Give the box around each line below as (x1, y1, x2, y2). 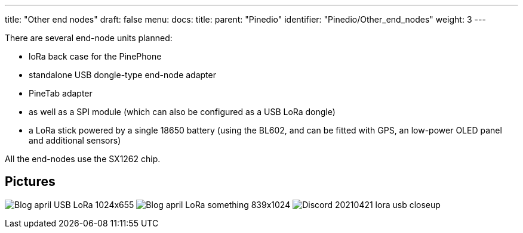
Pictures (5, 174, 56, 189)
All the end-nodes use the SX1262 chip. (5, 154, 161, 164)
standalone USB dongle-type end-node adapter (29, 70, 216, 80)
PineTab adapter (29, 88, 93, 98)
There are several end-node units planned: (5, 33, 173, 43)
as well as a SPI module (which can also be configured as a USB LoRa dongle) (29, 107, 336, 117)
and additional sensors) (29, 135, 121, 145)
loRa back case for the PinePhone (29, 51, 162, 61)
